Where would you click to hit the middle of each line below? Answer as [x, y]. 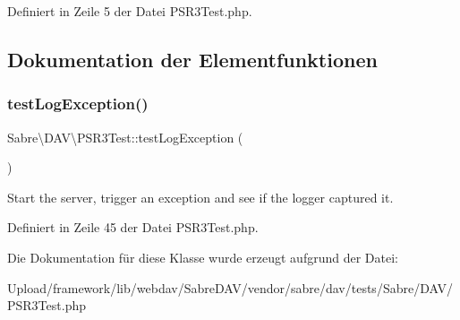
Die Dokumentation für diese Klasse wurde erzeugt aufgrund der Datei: [203, 257]
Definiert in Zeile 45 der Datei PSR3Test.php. [133, 227]
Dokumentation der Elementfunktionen [192, 59]
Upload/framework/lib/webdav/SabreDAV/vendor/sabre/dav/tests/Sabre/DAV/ [230, 287]
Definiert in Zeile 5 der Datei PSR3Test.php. [130, 11]
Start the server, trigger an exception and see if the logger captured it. [200, 197]
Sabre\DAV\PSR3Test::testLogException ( [125, 137]
